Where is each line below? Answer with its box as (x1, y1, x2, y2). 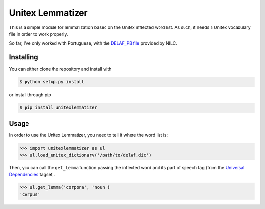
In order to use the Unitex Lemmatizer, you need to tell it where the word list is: (9, 132, 168, 138)
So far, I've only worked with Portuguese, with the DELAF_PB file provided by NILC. (9, 40, 177, 46)
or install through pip (9, 92, 51, 98)
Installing (9, 53, 39, 61)
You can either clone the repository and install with (9, 66, 112, 72)
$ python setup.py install (19, 79, 84, 85)
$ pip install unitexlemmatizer (19, 105, 98, 110)
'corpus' (19, 191, 41, 197)
